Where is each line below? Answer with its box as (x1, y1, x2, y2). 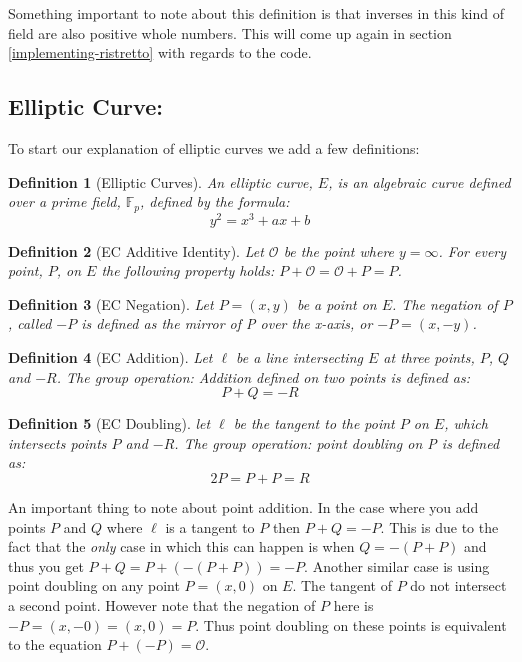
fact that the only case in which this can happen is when (8, 536, 355, 557)
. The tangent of (292, 575, 392, 596)
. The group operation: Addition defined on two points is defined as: (56, 366, 471, 387)
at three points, (383, 347, 475, 368)
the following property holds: (101, 260, 275, 281)
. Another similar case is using (304, 555, 490, 576)
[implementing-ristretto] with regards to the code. (8, 42, 312, 63)
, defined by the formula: (140, 191, 290, 212)
